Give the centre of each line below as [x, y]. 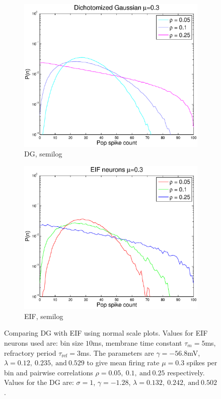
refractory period [30, 352]
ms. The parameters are [117, 352]
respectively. [186, 372]
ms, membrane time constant [137, 342]
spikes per [202, 363]
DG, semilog [43, 154]
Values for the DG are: [39, 382]
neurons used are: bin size [44, 342]
